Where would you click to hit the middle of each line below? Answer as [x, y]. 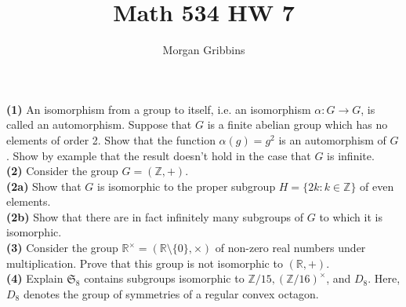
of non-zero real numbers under [290, 248]
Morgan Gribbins [204, 50]
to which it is [351, 216]
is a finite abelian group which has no [297, 124]
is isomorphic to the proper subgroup [187, 186]
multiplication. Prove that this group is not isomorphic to [145, 263]
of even [377, 186]
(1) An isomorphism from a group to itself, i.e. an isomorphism [159, 109]
